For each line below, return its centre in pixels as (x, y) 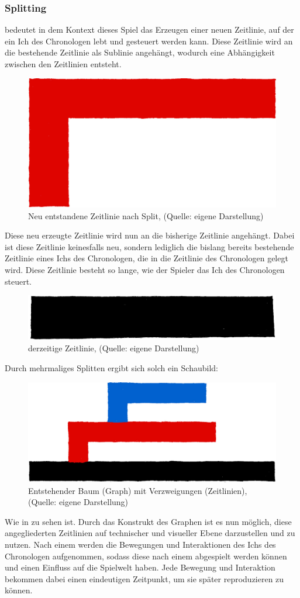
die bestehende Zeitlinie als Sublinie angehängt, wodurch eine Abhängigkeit (140, 52)
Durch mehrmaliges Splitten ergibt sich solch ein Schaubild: (111, 368)
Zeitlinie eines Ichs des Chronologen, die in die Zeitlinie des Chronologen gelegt (146, 258)
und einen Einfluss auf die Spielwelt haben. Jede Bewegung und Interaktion (140, 567)
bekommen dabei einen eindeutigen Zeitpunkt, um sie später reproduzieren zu (144, 578)
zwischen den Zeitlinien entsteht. (63, 64)
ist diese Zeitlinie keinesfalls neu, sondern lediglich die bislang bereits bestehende (149, 246)
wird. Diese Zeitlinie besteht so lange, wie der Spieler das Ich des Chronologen (145, 270)
